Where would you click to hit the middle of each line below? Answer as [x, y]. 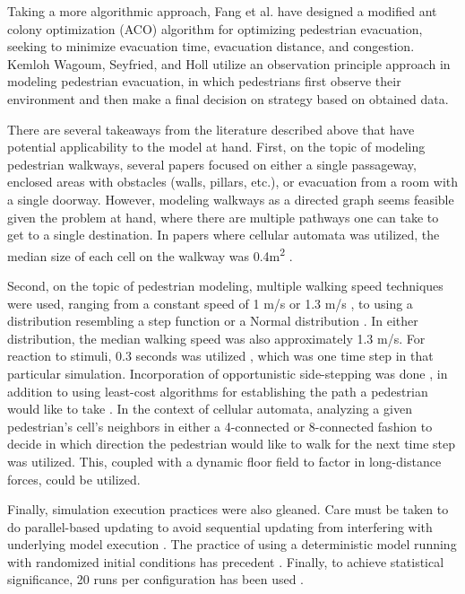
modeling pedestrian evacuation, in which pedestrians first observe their [204, 81]
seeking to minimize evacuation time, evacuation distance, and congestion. [211, 46]
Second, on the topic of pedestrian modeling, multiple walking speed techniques [225, 285]
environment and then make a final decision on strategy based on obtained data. [228, 98]
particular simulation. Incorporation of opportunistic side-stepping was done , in [228, 373]
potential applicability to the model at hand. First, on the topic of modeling [216, 147]
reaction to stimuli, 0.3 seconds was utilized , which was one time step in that [220, 356]
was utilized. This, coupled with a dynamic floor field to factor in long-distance [224, 461]
